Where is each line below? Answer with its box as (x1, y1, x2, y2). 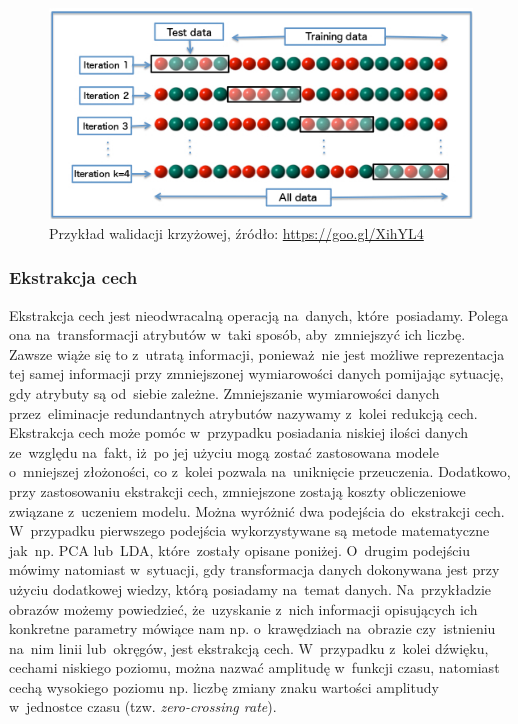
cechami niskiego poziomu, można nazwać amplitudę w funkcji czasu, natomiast (9, 657, 500, 678)
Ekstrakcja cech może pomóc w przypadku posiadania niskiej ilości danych (9, 422, 469, 443)
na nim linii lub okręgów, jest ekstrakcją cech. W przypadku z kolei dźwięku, (9, 637, 489, 658)
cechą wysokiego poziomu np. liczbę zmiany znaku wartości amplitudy (9, 676, 439, 697)
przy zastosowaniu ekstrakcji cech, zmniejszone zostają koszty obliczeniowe (9, 480, 466, 501)
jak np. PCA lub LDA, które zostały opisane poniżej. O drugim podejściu (9, 539, 471, 560)
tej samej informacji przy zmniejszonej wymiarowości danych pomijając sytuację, (9, 363, 504, 384)
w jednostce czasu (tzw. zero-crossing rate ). (9, 696, 277, 717)
